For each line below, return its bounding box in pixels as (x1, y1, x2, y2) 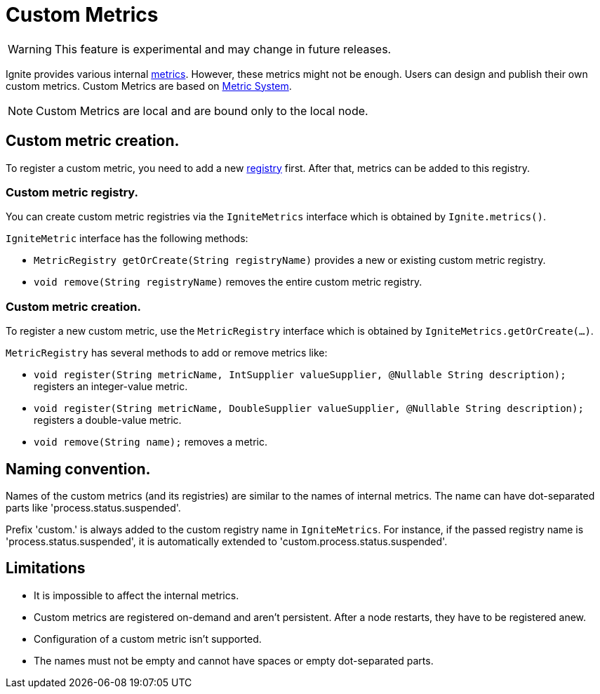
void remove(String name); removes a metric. (34, 436, 267, 448)
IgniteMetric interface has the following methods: (6, 232, 248, 245)
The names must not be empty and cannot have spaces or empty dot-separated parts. (34, 654, 434, 667)
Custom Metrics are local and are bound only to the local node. (36, 103, 368, 118)
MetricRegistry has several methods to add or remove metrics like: (6, 347, 328, 359)
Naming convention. (6, 460, 151, 478)
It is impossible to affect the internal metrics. (34, 589, 239, 601)
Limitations (6, 559, 86, 578)
